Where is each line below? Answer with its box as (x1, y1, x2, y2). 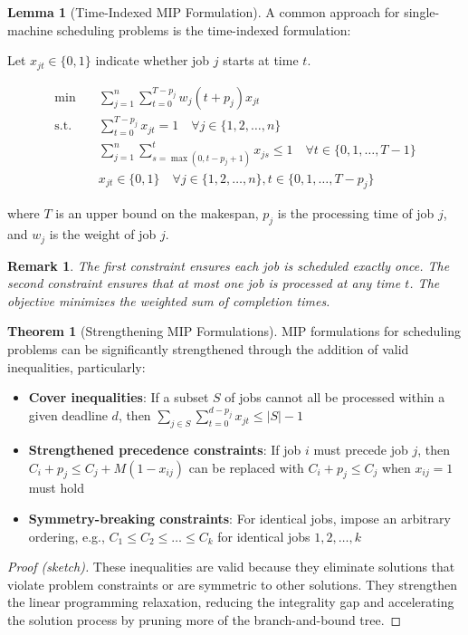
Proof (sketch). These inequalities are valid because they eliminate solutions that (7, 557, 455, 576)
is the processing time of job (277, 204, 435, 223)
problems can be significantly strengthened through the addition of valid (7, 340, 409, 359)
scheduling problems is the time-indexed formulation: (56, 20, 351, 39)
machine (7, 20, 53, 39)
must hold (28, 478, 84, 497)
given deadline (28, 406, 108, 425)
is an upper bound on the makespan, (55, 204, 259, 223)
